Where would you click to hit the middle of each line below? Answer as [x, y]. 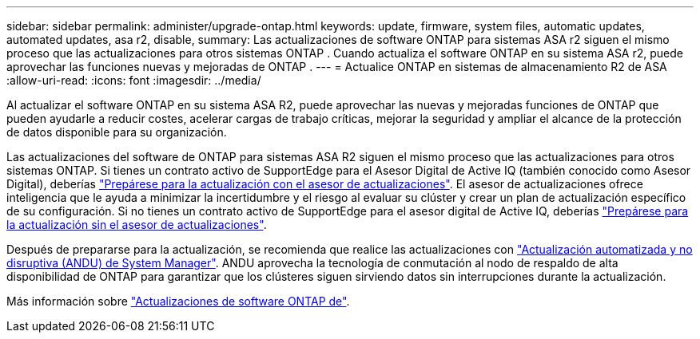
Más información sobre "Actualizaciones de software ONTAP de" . [178, 301]
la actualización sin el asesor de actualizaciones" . [137, 225]
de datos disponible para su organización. [117, 132]
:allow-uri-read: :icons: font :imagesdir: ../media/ [134, 80]
